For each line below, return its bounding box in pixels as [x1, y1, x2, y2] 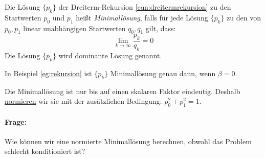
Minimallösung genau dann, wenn [110, 67, 216, 78]
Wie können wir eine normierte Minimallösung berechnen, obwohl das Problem [5, 136, 252, 146]
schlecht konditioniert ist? [5, 146, 85, 156]
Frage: [5, 116, 27, 127]
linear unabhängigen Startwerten [23, 22, 126, 33]
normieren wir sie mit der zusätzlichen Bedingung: [5, 96, 162, 106]
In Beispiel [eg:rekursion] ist [5, 67, 92, 78]
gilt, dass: [145, 22, 176, 33]
